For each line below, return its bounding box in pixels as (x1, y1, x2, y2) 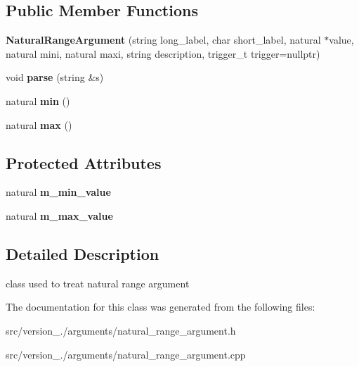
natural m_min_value (6, 185, 111, 199)
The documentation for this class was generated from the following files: (6, 299, 315, 314)
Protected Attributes (6, 151, 162, 173)
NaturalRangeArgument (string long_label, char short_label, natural (6, 32, 321, 47)
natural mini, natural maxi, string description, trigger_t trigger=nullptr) (6, 46, 320, 61)
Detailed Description (6, 242, 159, 264)
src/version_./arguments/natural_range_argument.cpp (6, 347, 246, 361)
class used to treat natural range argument (6, 275, 190, 290)
